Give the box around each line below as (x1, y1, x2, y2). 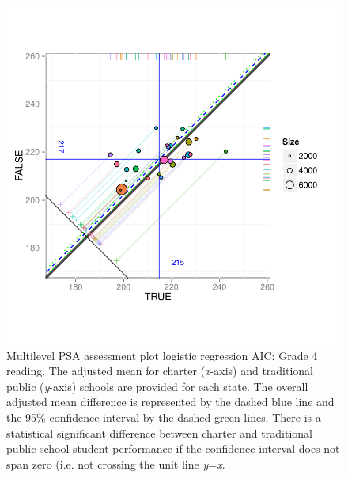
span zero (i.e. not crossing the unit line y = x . (6, 455, 225, 472)
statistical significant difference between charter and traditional (6, 424, 312, 441)
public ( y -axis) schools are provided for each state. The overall (6, 377, 308, 394)
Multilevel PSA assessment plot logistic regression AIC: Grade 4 (6, 347, 318, 363)
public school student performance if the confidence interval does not (6, 440, 340, 457)
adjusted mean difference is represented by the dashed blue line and (6, 393, 335, 410)
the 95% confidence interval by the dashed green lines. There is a (6, 409, 321, 426)
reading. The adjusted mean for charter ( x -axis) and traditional (6, 362, 314, 379)
